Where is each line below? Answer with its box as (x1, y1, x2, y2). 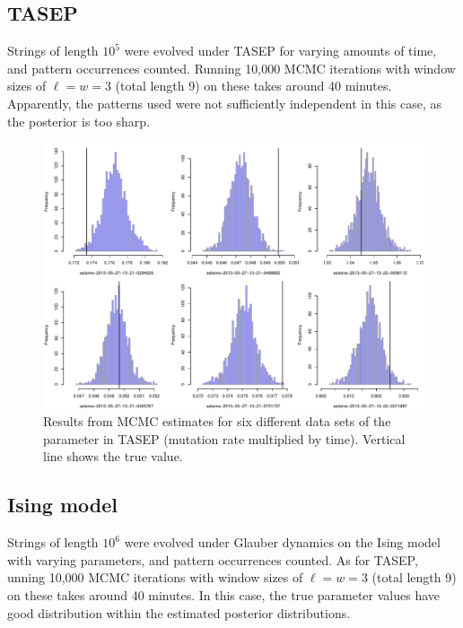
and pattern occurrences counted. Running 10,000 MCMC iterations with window (7, 58, 456, 77)
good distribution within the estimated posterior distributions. (7, 603, 351, 622)
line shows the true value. (43, 447, 183, 466)
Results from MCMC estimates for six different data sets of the (43, 412, 391, 431)
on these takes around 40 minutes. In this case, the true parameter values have (7, 586, 441, 604)
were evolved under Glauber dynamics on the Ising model (124, 533, 441, 552)
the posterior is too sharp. (7, 111, 151, 130)
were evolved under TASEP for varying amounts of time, (124, 41, 437, 60)
